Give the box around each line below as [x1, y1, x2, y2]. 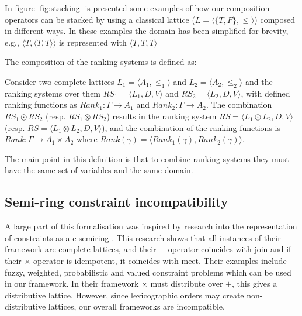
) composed [254, 13, 296, 25]
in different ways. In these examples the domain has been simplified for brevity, [5, 25, 289, 37]
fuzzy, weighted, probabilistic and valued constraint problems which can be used [5, 266, 291, 278]
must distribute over [150, 277, 223, 290]
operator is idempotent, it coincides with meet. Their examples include [33, 254, 287, 266]
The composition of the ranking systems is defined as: [5, 56, 197, 68]
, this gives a [232, 277, 277, 290]
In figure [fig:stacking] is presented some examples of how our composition [5, 2, 270, 13]
